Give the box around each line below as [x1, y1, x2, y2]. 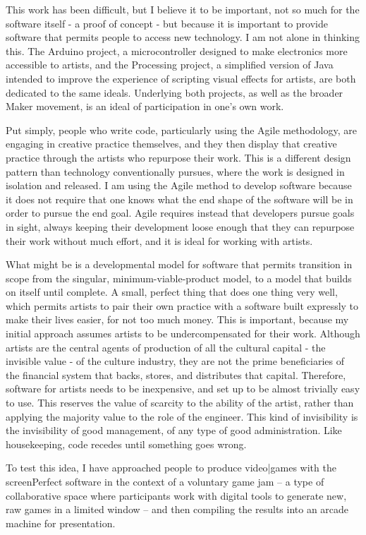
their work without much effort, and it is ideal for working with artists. [6, 233, 313, 248]
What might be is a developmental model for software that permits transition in [6, 257, 353, 272]
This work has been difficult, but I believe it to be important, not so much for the [6, 2, 360, 16]
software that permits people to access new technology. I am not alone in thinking [6, 30, 360, 44]
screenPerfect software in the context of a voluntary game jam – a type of [6, 474, 324, 488]
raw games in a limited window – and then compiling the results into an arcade [6, 502, 349, 517]
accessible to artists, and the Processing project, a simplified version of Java [6, 57, 334, 72]
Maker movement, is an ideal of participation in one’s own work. [6, 99, 284, 114]
